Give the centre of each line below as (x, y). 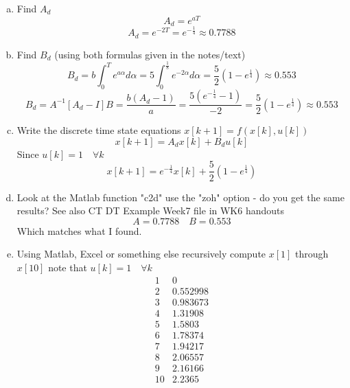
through (312, 254)
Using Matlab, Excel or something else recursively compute (141, 254)
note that (68, 267)
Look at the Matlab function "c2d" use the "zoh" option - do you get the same (180, 197)
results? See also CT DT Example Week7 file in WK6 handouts (151, 210)
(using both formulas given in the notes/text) (150, 54)
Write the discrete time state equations (99, 130)
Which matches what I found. (79, 230)
